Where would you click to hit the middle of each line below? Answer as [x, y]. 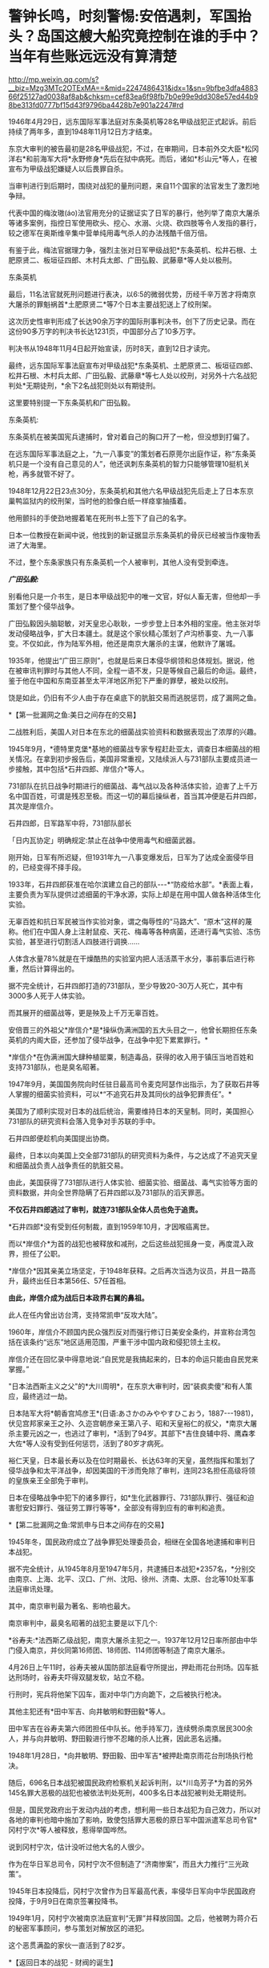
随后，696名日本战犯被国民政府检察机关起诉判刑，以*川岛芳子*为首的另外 [131, 1783]
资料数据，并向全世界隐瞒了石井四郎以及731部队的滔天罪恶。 [109, 1192]
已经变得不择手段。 [54, 867]
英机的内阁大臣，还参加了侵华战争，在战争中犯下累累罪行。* [108, 1040]
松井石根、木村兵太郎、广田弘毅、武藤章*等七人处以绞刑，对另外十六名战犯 [133, 375]
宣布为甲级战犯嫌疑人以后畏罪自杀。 [68, 169]
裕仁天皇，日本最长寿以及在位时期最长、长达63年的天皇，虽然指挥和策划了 [132, 1460]
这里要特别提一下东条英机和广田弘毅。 [71, 402]
